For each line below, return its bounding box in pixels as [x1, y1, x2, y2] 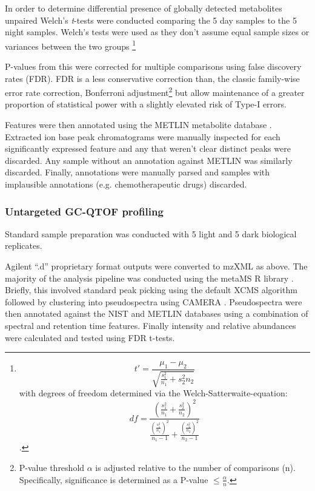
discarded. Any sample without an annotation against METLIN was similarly [5, 154, 293, 166]
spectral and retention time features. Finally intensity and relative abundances [5, 319, 296, 331]
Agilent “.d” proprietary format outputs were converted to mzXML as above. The [5, 260, 308, 273]
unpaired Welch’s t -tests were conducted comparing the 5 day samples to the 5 [5, 13, 297, 26]
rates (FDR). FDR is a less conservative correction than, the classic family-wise [5, 72, 300, 84]
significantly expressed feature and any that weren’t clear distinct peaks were [5, 142, 291, 155]
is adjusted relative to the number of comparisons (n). [95, 461, 296, 474]
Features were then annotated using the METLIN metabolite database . [5, 118, 272, 131]
